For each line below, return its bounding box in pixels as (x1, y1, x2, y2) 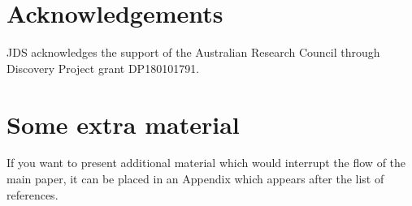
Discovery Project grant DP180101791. (7, 59, 200, 76)
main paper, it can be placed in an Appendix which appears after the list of (7, 170, 384, 187)
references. (7, 186, 59, 203)
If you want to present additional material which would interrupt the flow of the (7, 154, 406, 171)
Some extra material (7, 107, 240, 140)
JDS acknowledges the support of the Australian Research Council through (7, 44, 380, 61)
